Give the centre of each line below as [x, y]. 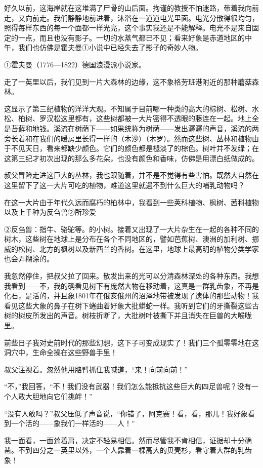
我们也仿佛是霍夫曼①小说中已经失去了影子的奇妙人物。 [110, 47]
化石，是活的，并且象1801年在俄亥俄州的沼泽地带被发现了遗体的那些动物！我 [131, 296]
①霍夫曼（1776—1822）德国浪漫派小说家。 [75, 64]
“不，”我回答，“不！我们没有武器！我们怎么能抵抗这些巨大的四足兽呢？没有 [128, 386]
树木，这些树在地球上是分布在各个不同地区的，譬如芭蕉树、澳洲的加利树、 [128, 239]
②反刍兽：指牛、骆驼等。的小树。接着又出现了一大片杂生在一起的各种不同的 [131, 229]
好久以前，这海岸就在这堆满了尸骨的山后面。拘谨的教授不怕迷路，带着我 [124, 8]
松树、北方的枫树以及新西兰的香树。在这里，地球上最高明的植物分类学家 [138, 248]
